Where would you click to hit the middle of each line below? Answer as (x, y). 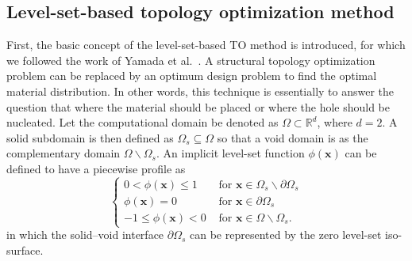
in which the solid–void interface (85, 235)
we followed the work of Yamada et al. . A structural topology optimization (191, 60)
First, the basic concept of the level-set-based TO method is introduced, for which (206, 45)
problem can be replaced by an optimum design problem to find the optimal (192, 76)
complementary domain (64, 153)
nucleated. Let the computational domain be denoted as (142, 122)
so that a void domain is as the (293, 137)
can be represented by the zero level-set (286, 235)
